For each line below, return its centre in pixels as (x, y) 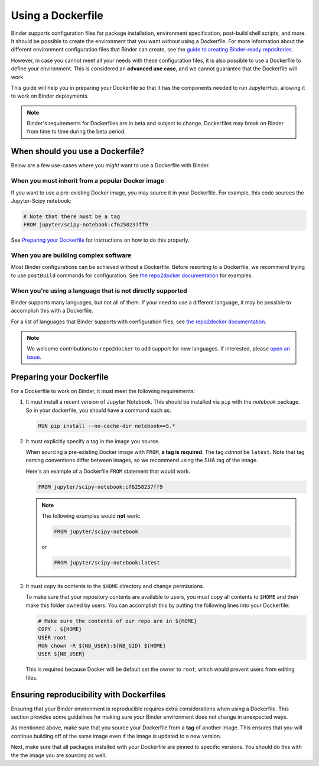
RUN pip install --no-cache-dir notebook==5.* (107, 426)
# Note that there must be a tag (72, 216)
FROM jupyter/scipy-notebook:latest (107, 563)
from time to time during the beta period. (77, 132)
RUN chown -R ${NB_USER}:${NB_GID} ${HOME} (102, 645)
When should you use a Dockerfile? (78, 152)
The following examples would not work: (91, 516)
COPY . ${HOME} (60, 629)
